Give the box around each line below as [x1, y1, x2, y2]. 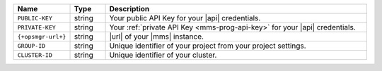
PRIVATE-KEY [17, 23, 56, 31]
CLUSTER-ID [17, 51, 53, 59]
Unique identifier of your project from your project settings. [109, 41, 307, 51]
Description [109, 4, 150, 13]
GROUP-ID [17, 42, 46, 49]
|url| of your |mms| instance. [109, 32, 204, 41]
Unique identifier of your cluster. [109, 50, 217, 60]
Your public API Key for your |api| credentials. [109, 13, 261, 22]
